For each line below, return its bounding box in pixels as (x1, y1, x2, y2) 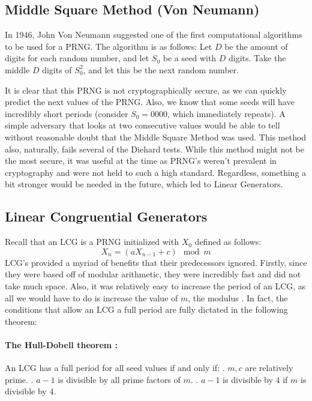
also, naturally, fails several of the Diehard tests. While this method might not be (5, 142, 304, 155)
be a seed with (163, 52, 217, 64)
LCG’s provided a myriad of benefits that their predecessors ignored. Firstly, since (5, 256, 307, 268)
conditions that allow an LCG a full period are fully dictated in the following (5, 303, 288, 316)
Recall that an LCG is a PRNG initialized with (5, 235, 179, 248)
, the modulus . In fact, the (188, 291, 288, 304)
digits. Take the (229, 52, 286, 64)
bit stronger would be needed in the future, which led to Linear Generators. (5, 178, 283, 190)
